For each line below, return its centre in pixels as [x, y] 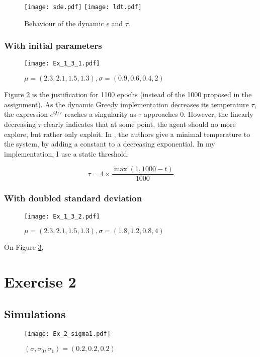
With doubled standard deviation [73, 198]
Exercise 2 [40, 281]
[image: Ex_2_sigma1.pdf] [67, 334]
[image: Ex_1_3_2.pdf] [62, 216]
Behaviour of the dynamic [64, 23]
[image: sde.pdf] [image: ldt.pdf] [83, 7]
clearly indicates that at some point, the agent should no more [140, 124]
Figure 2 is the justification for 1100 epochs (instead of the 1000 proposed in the [128, 94]
